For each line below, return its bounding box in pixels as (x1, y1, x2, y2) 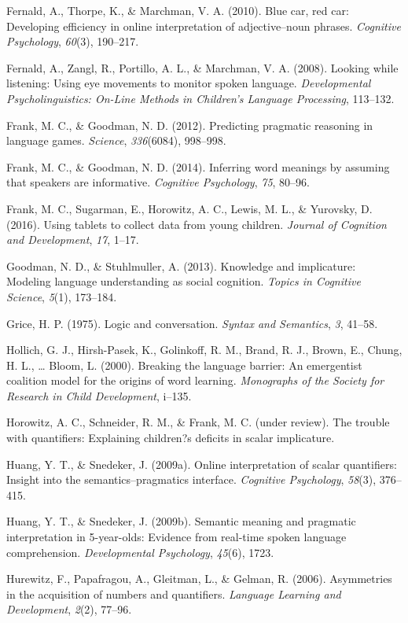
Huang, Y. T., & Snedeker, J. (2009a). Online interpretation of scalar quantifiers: (6, 455, 397, 472)
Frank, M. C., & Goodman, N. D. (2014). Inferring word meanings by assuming (6, 158, 390, 175)
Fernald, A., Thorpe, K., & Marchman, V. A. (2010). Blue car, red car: (6, 2, 349, 18)
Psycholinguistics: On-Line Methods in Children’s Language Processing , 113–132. (6, 90, 395, 106)
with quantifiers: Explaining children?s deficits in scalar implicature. (6, 429, 335, 446)
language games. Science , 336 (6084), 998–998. (6, 132, 226, 149)
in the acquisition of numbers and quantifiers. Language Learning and (6, 585, 341, 602)
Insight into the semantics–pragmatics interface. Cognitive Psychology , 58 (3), (6, 471, 377, 488)
